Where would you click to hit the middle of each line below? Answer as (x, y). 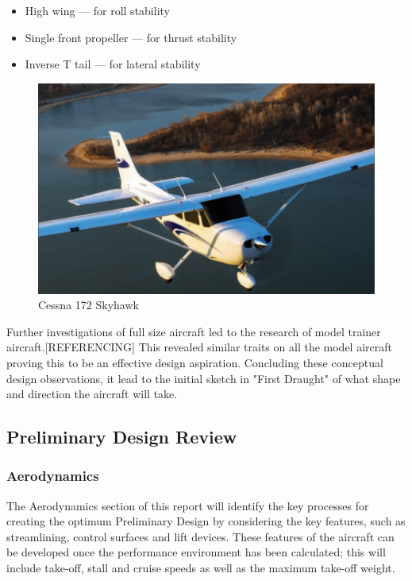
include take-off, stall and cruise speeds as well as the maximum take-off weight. (201, 568)
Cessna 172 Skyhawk (89, 305)
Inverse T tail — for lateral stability (113, 64)
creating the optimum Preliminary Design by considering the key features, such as (206, 521)
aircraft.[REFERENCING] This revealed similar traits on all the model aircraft (199, 347)
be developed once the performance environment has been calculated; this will (196, 552)
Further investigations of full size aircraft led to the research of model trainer (194, 331)
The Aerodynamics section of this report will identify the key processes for (188, 505)
